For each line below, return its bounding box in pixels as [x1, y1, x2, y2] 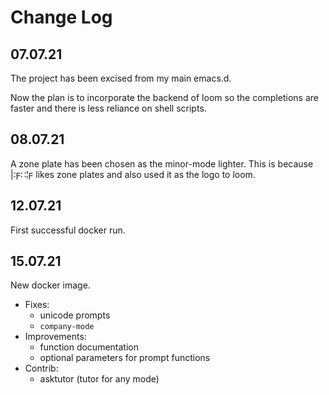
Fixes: [24, 299, 50, 311]
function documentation [39, 341, 139, 353]
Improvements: [24, 331, 87, 343]
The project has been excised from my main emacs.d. [10, 72, 232, 84]
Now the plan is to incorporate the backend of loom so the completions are [10, 92, 319, 103]
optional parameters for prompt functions [39, 352, 211, 364]
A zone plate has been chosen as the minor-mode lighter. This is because [10, 157, 314, 170]
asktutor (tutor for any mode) [39, 373, 160, 385]
